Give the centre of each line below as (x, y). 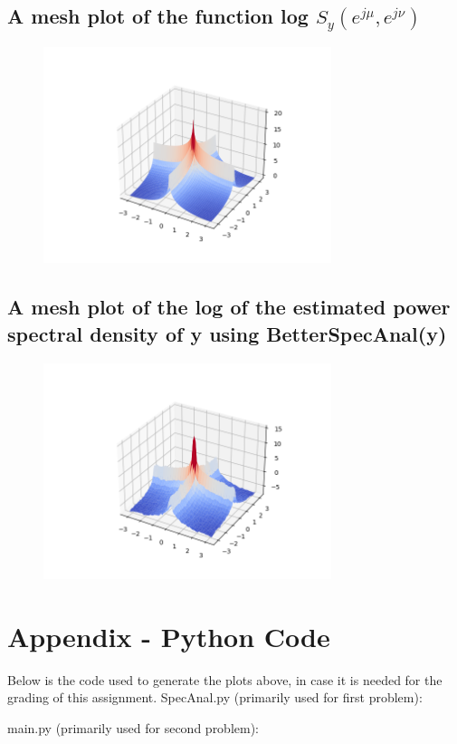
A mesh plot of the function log (158, 16)
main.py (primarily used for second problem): (133, 728)
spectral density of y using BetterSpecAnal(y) (227, 333)
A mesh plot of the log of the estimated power (229, 307)
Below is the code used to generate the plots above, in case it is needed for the (225, 679)
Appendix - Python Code (169, 636)
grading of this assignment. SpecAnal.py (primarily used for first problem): (215, 697)
